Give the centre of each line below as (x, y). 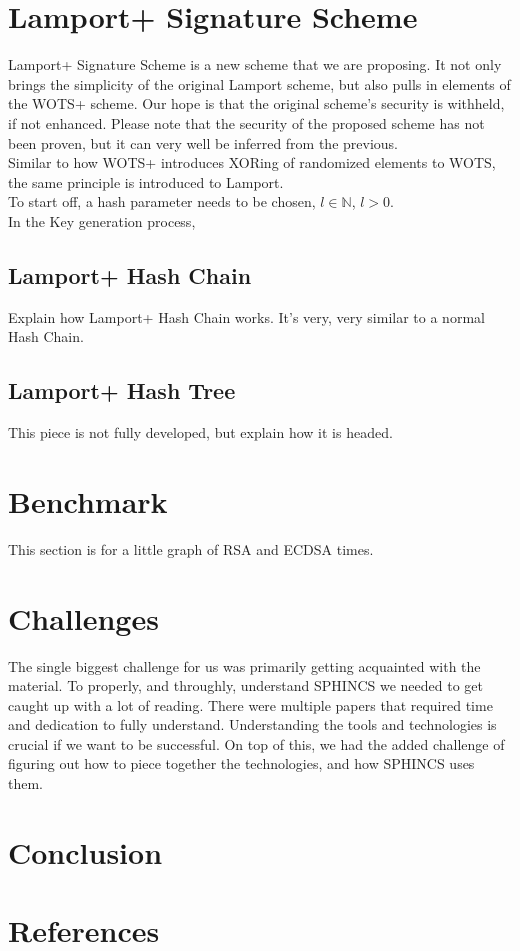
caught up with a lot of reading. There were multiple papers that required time (250, 704)
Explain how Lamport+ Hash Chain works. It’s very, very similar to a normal (246, 316)
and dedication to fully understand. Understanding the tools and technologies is (252, 724)
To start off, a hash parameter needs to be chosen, (162, 201)
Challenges (83, 617)
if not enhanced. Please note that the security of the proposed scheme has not (246, 122)
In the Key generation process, (102, 220)
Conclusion (85, 851)
